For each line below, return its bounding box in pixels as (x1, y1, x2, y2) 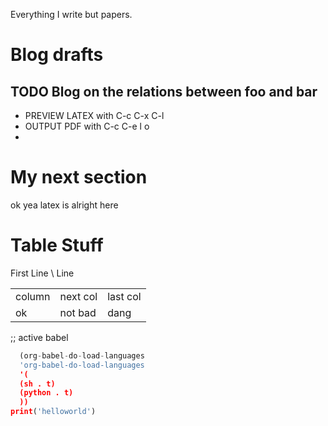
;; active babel (10, 331, 69, 343)
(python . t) (19, 388, 74, 398)
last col (107, 289, 142, 303)
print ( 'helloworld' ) (10, 407, 97, 417)
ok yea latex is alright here (10, 199, 119, 211)
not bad (59, 305, 97, 319)
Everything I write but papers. (10, 9, 133, 20)
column (15, 289, 51, 303)
